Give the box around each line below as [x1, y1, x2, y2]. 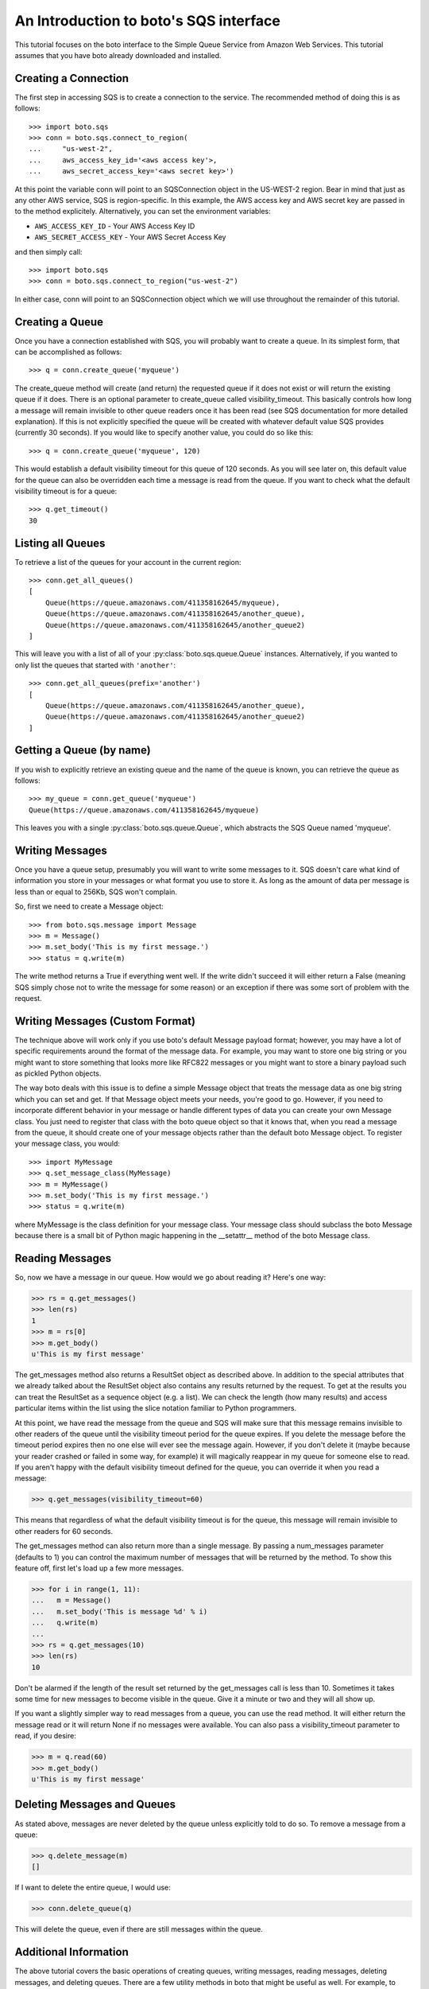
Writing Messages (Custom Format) [14, 1014, 196, 1028]
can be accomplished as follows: [14, 347, 122, 356]
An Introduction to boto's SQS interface [14, 12, 281, 29]
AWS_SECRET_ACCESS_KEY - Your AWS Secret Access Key [34, 232, 226, 242]
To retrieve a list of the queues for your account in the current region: [14, 557, 242, 566]
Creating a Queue [14, 315, 103, 329]
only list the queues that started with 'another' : [14, 660, 176, 670]
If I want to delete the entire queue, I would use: [14, 1882, 171, 1893]
